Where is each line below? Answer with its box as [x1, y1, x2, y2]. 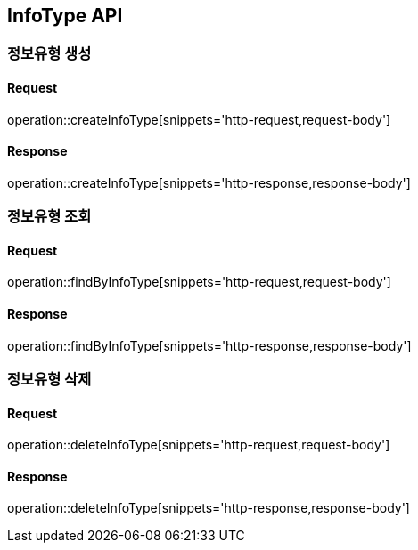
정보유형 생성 [7, 44, 92, 63]
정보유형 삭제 [7, 370, 92, 389]
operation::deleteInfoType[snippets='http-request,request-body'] [7, 437, 390, 453]
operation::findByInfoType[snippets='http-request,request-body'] [7, 274, 391, 290]
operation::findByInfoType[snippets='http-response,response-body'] [7, 337, 412, 353]
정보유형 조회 [7, 207, 92, 226]
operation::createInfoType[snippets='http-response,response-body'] [7, 174, 411, 190]
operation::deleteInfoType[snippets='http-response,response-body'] [7, 500, 410, 516]
